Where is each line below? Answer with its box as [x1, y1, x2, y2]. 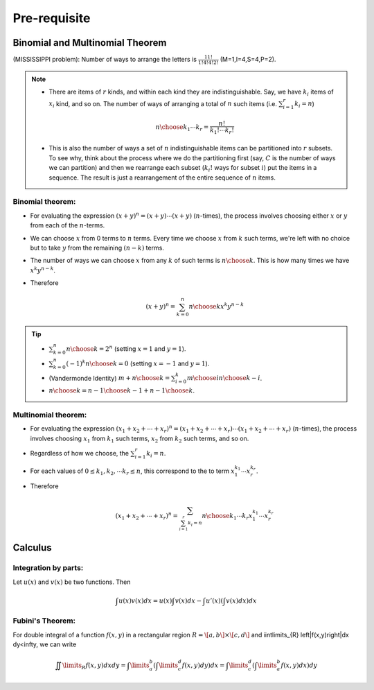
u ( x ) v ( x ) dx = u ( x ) [118, 596, 172, 605]
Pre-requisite [12, 10, 91, 26]
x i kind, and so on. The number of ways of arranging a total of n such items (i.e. [48, 99, 277, 110]
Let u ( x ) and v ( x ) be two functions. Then [12, 578, 131, 586]
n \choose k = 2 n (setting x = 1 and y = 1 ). [66, 344, 186, 353]
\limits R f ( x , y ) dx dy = [62, 661, 126, 671]
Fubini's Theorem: [12, 616, 76, 626]
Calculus [12, 542, 52, 554]
